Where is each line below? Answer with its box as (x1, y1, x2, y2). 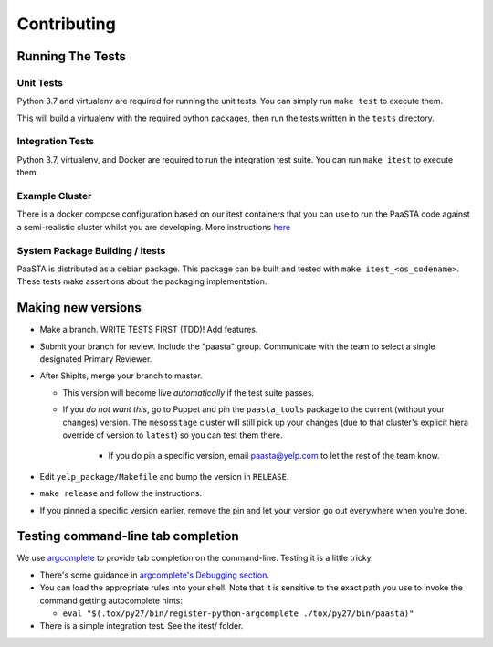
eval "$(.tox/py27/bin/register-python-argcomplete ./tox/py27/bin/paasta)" (62, 608, 414, 619)
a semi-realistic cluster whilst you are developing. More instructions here (16, 221, 291, 232)
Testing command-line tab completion (16, 528, 239, 544)
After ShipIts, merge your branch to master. (39, 370, 203, 381)
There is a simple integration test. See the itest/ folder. (39, 620, 244, 631)
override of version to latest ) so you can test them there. (62, 430, 283, 440)
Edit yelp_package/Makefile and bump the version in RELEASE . (39, 471, 289, 482)
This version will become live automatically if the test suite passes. (62, 387, 315, 398)
